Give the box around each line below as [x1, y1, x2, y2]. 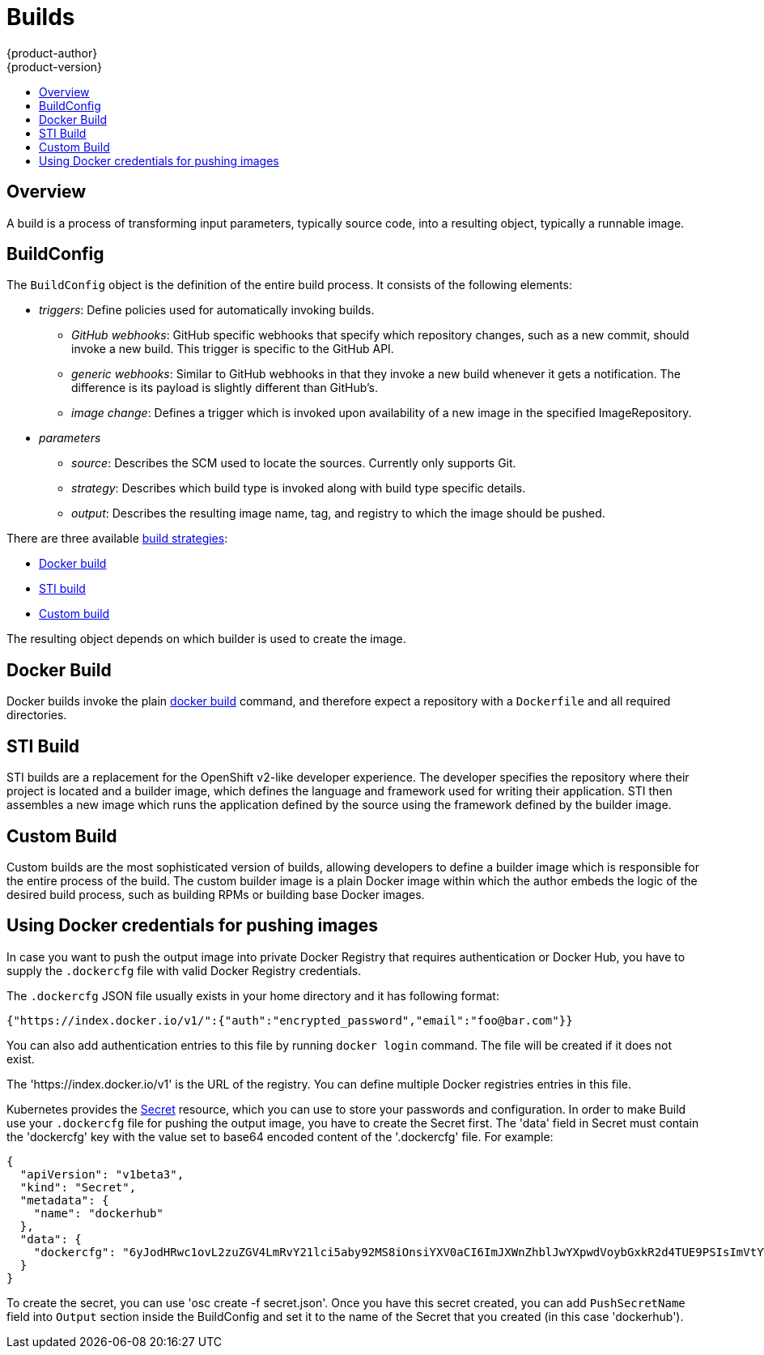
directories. [6, 708, 67, 722]
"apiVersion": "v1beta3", [19, 1167, 185, 1181]
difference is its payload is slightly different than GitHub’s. [71, 381, 378, 395]
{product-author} [6, 45, 98, 60]
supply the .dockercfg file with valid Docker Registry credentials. [6, 963, 362, 978]
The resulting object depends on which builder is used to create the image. [6, 632, 406, 646]
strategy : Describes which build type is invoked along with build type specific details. [71, 481, 526, 496]
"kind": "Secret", [19, 1180, 137, 1194]
